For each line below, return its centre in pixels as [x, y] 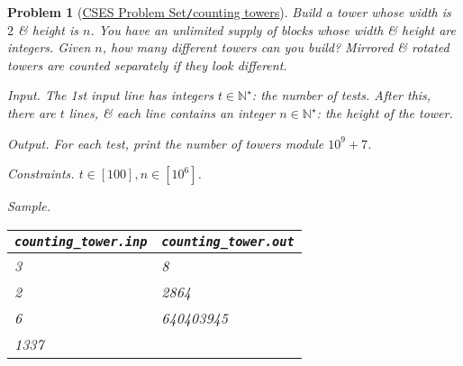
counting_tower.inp [81, 241]
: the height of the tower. [385, 113]
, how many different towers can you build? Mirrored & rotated [276, 47]
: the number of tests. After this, [341, 95]
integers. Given [49, 47]
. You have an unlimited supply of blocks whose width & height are [273, 29]
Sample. [29, 206]
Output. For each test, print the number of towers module [166, 143]
